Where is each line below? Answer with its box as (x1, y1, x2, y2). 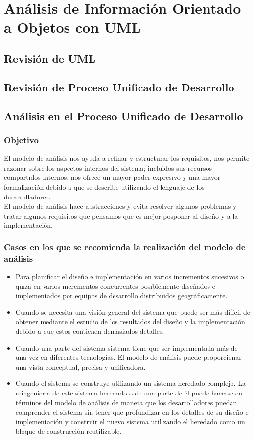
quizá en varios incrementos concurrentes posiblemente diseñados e (15, 281, 215, 291)
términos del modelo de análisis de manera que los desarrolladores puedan (15, 397, 237, 407)
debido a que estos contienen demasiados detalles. (15, 326, 164, 336)
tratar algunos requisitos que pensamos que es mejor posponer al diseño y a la (4, 210, 238, 220)
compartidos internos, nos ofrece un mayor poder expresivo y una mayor (4, 172, 221, 182)
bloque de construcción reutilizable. (15, 426, 122, 436)
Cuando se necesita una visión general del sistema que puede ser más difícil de (15, 307, 251, 317)
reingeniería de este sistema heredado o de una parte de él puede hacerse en (15, 387, 243, 397)
